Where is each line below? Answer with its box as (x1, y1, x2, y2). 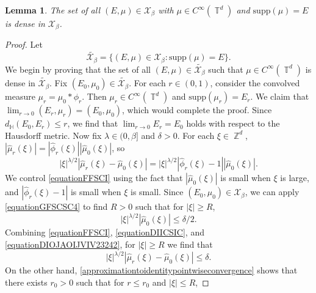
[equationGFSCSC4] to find (5, 200, 108, 213)
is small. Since (131, 185, 184, 198)
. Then (82, 90, 107, 103)
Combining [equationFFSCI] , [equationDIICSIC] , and (5, 226, 204, 239)
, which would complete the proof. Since (122, 103, 272, 116)
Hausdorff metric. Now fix (5, 128, 102, 141)
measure (5, 90, 35, 103)
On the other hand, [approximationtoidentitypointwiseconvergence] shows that (5, 264, 298, 276)
